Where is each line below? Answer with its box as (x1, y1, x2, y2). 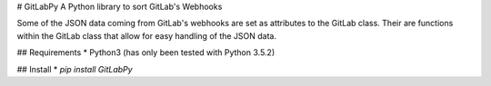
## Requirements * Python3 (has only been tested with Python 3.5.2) (16, 47, 276, 58)
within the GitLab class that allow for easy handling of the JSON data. (16, 30, 277, 41)
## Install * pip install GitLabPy (16, 63, 133, 74)
